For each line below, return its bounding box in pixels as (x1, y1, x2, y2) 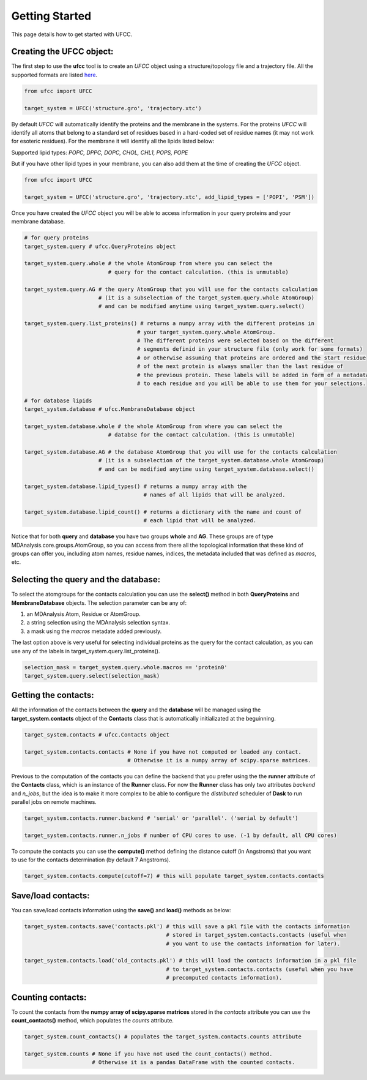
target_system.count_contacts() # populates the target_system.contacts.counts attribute (24, 1033, 302, 1040)
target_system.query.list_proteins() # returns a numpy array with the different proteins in (24, 320, 315, 327)
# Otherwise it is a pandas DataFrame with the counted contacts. (92, 1059, 295, 1066)
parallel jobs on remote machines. (11, 798, 97, 806)
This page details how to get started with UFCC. (11, 31, 133, 38)
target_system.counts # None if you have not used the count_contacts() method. (24, 1050, 273, 1057)
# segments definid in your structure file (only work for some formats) (136, 346, 363, 353)
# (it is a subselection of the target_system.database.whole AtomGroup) (98, 457, 324, 464)
